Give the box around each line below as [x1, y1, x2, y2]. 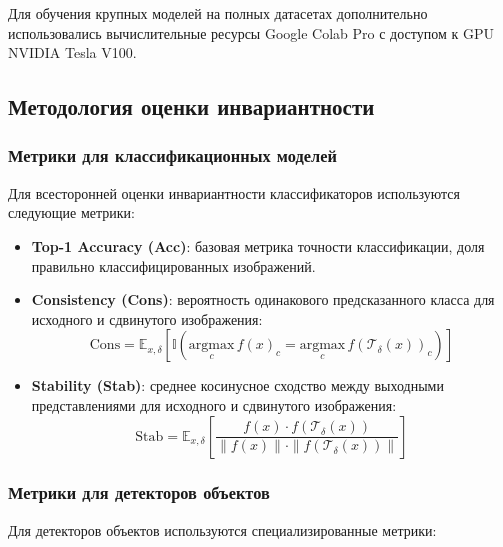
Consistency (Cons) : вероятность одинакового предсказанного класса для [31, 289, 495, 310]
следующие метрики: [8, 202, 136, 223]
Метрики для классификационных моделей [8, 143, 337, 168]
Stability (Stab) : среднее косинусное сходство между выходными [31, 375, 444, 396]
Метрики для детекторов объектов [8, 480, 270, 505]
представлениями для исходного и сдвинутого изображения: [31, 394, 397, 415]
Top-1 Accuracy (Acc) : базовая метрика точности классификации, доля [31, 235, 485, 256]
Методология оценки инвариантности [8, 91, 375, 122]
